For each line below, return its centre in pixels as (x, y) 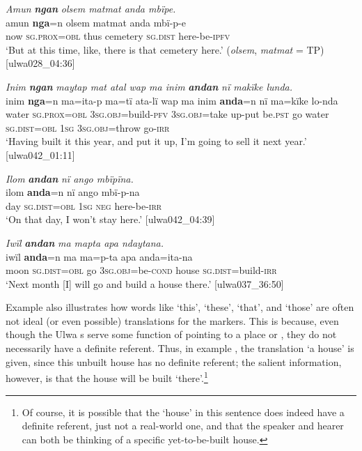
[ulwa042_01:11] (40, 154)
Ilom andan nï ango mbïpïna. (70, 178)
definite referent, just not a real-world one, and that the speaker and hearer (183, 426)
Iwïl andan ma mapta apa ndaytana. (85, 242)
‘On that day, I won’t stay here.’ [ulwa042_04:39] (110, 219)
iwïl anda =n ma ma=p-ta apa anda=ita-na (99, 256)
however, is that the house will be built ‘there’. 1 (107, 377)
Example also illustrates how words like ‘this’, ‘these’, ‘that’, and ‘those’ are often (180, 307)
